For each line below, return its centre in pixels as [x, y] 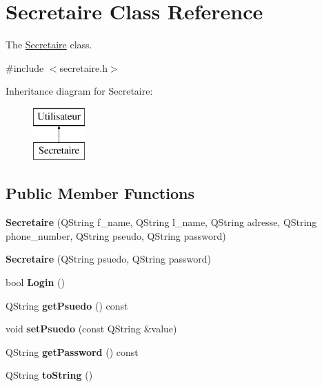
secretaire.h [83, 67]
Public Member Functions [100, 193]
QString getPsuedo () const [67, 305]
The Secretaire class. [49, 45]
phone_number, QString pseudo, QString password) [116, 235]
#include [25, 67]
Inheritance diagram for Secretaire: [79, 91]
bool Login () [35, 282]
